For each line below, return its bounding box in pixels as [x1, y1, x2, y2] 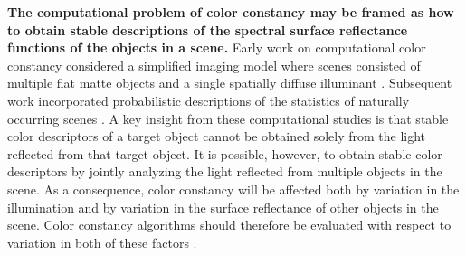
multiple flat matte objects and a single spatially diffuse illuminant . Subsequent [7, 73, 452, 92]
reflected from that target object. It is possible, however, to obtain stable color [7, 144, 442, 163]
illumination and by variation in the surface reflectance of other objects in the [7, 197, 439, 216]
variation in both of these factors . [7, 232, 197, 251]
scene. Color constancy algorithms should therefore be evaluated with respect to [7, 215, 452, 234]
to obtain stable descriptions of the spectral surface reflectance [7, 20, 408, 39]
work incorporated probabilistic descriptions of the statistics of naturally [7, 90, 410, 109]
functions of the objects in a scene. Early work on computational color [7, 38, 426, 57]
